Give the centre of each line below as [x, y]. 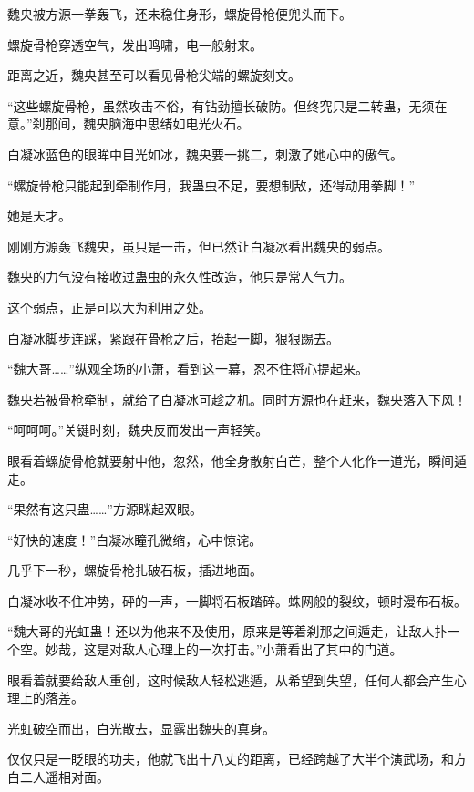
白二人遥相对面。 [58, 777]
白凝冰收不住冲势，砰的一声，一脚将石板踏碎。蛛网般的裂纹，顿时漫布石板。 [237, 600]
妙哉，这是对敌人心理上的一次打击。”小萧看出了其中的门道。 [224, 649]
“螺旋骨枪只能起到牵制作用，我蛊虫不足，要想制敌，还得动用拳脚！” [211, 185]
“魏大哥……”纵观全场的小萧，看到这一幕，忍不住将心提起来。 [188, 369]
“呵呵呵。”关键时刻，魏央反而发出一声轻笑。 [138, 430]
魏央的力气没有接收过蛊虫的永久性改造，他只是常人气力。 [180, 277]
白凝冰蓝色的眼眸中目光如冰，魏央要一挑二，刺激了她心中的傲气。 [205, 154]
